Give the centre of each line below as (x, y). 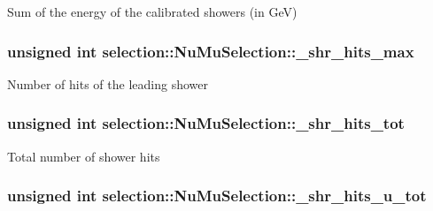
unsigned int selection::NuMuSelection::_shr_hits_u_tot (217, 196)
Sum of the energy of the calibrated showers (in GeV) (152, 11)
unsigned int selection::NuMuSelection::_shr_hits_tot (206, 123)
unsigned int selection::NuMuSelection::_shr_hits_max (211, 51)
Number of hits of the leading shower (108, 83)
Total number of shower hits (84, 156)
